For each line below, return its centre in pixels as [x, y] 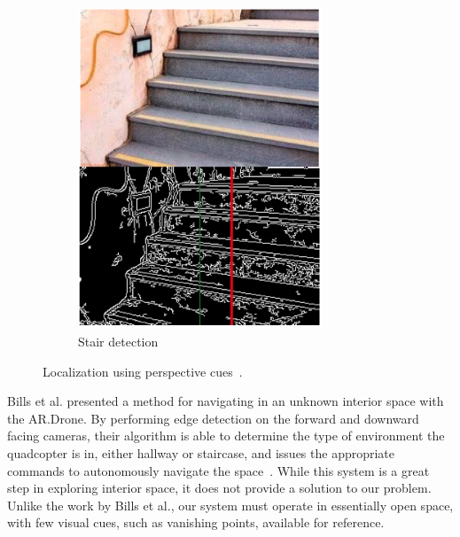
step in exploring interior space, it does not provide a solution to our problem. [219, 488]
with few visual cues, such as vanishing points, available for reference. [196, 522]
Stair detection [118, 342]
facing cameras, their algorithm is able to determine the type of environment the [226, 436]
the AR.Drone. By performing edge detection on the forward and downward [213, 418]
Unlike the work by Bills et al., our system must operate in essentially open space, [230, 505]
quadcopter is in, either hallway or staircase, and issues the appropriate [201, 453]
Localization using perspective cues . [143, 371]
